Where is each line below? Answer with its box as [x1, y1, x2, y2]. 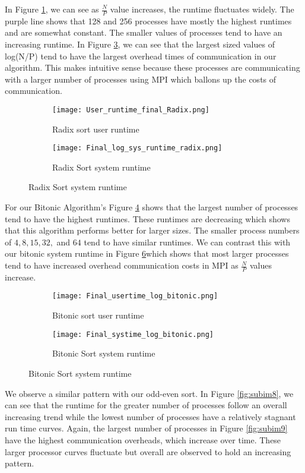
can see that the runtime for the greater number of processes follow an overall [5, 399, 287, 411]
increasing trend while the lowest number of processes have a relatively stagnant [5, 410, 296, 422]
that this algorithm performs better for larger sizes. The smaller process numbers [5, 224, 300, 236]
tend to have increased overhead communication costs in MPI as [5, 259, 239, 272]
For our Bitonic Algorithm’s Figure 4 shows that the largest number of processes [5, 201, 298, 213]
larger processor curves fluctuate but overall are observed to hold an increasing [5, 445, 291, 458]
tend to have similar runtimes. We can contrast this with [84, 235, 291, 248]
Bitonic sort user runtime [52, 309, 144, 321]
